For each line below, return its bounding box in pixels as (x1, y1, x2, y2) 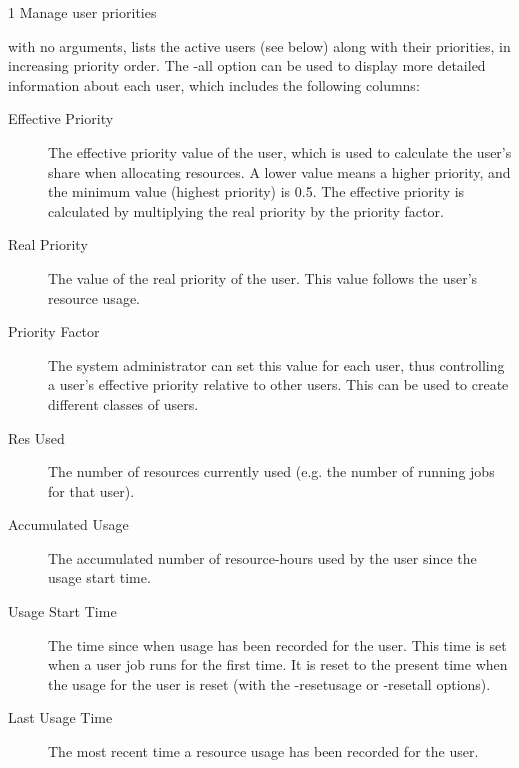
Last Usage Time (8, 707, 113, 728)
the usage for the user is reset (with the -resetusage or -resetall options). (48, 673, 491, 694)
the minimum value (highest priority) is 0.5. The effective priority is (48, 181, 465, 202)
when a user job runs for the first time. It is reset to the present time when (48, 654, 508, 675)
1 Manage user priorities (8, 2, 157, 22)
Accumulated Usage (8, 514, 129, 535)
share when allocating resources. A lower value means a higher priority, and (48, 161, 511, 182)
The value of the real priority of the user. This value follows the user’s (48, 267, 478, 288)
